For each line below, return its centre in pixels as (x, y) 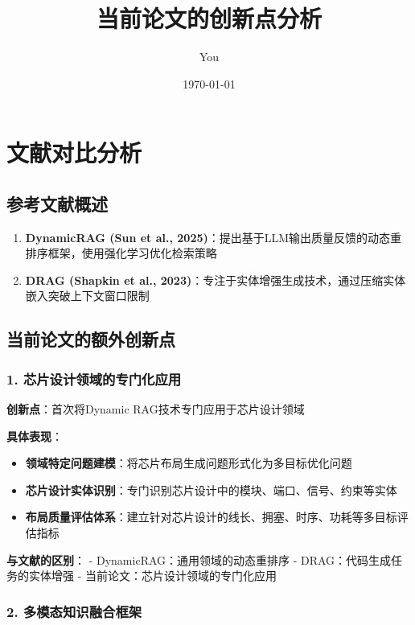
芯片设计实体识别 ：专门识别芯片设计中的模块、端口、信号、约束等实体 (211, 489)
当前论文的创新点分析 (209, 18)
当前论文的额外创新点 (91, 339)
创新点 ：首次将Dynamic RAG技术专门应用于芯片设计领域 (156, 409)
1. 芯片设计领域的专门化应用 (94, 378)
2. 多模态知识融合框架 (74, 611)
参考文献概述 (57, 203)
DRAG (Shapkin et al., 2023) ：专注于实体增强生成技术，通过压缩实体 (216, 280)
